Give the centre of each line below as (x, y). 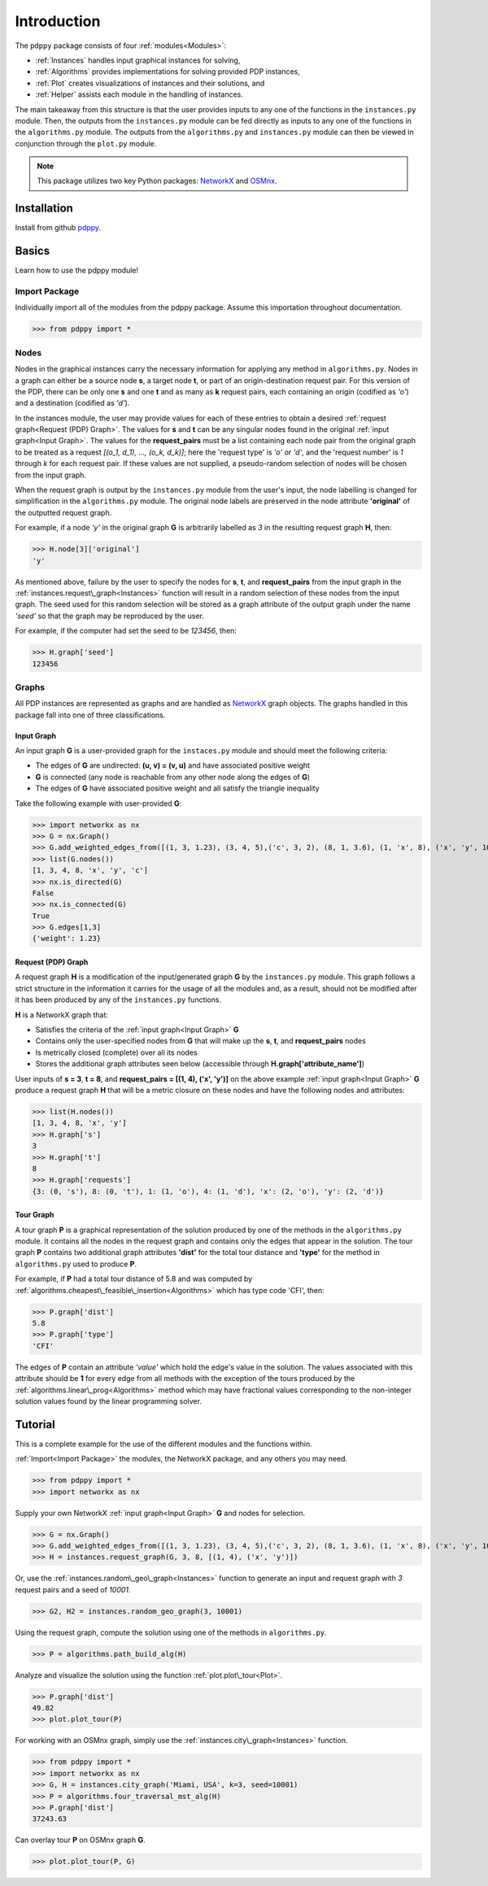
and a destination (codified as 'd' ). (72, 403)
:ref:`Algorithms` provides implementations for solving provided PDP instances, (168, 72)
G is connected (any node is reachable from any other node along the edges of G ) (173, 777)
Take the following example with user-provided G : (98, 803)
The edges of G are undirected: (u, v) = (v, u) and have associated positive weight (173, 765)
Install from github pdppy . (58, 228)
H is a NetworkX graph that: (62, 1015)
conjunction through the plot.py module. (86, 143)
